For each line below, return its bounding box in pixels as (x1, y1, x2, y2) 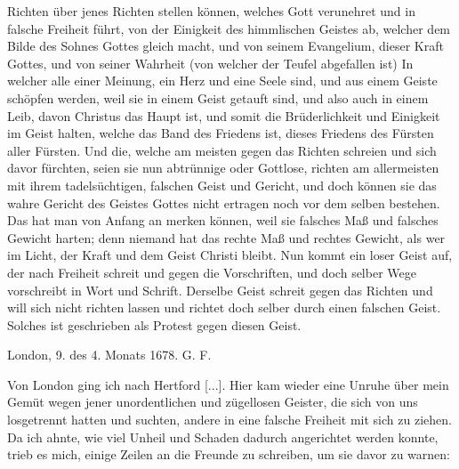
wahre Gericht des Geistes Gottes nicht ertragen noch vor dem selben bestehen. (7, 193, 440, 212)
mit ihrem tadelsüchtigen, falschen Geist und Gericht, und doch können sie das (7, 175, 437, 194)
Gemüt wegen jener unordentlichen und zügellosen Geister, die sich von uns (7, 392, 418, 411)
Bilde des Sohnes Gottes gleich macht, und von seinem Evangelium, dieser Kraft (7, 36, 444, 55)
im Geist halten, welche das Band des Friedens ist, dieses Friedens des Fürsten (7, 124, 434, 142)
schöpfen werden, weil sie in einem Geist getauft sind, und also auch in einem (7, 88, 429, 107)
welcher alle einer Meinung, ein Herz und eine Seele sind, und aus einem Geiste (7, 71, 438, 90)
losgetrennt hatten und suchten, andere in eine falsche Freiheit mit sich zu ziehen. (7, 410, 452, 429)
